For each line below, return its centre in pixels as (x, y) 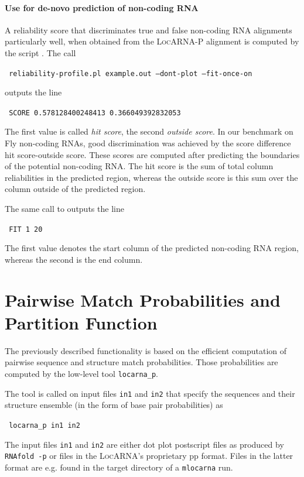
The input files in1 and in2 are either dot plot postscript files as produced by (144, 444)
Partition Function (81, 322)
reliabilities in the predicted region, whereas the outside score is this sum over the (151, 177)
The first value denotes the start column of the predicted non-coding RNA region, (152, 248)
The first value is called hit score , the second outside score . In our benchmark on (149, 131)
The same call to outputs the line (64, 209)
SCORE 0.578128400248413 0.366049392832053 (95, 113)
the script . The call (40, 52)
